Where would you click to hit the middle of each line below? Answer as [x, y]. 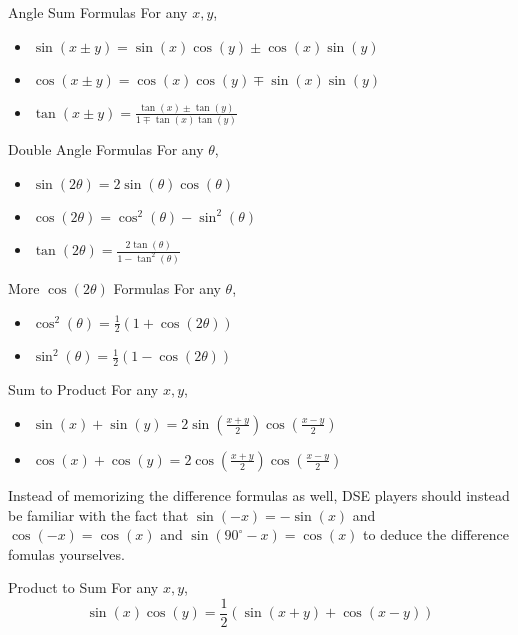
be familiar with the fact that [98, 514]
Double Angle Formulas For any [106, 149]
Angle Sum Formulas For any [98, 12]
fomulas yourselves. [66, 553]
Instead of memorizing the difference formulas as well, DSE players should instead [259, 494]
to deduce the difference [436, 534]
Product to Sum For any [83, 587]
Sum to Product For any [83, 389]
